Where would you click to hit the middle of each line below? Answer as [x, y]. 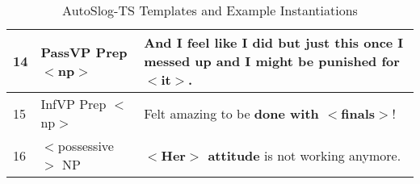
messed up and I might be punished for [272, 61]
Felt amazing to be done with [231, 113]
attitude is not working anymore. [304, 155]
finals [358, 113]
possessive [86, 146]
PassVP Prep [84, 52]
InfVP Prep [73, 104]
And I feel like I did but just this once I [274, 42]
